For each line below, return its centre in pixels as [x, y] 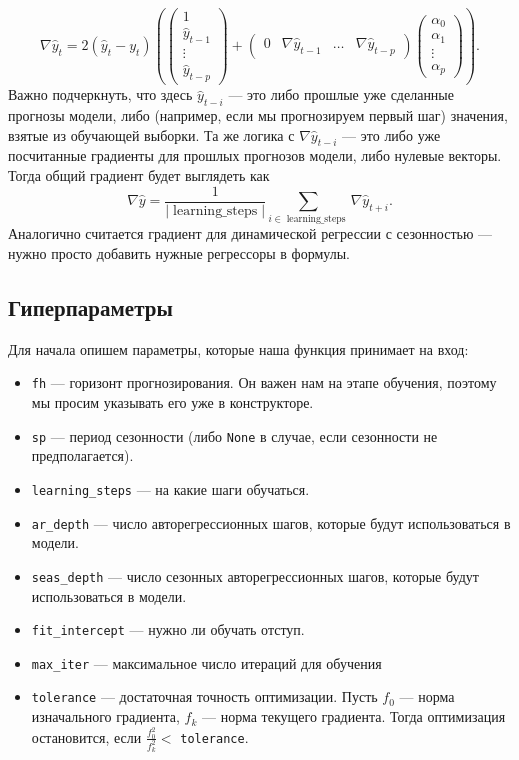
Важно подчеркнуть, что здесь [100, 94]
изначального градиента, [105, 716]
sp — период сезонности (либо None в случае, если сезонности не [234, 435]
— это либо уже [391, 134]
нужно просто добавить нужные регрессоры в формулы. [179, 253]
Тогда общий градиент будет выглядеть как [139, 175]
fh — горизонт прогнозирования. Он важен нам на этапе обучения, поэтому [264, 382]
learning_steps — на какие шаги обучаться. [170, 488]
